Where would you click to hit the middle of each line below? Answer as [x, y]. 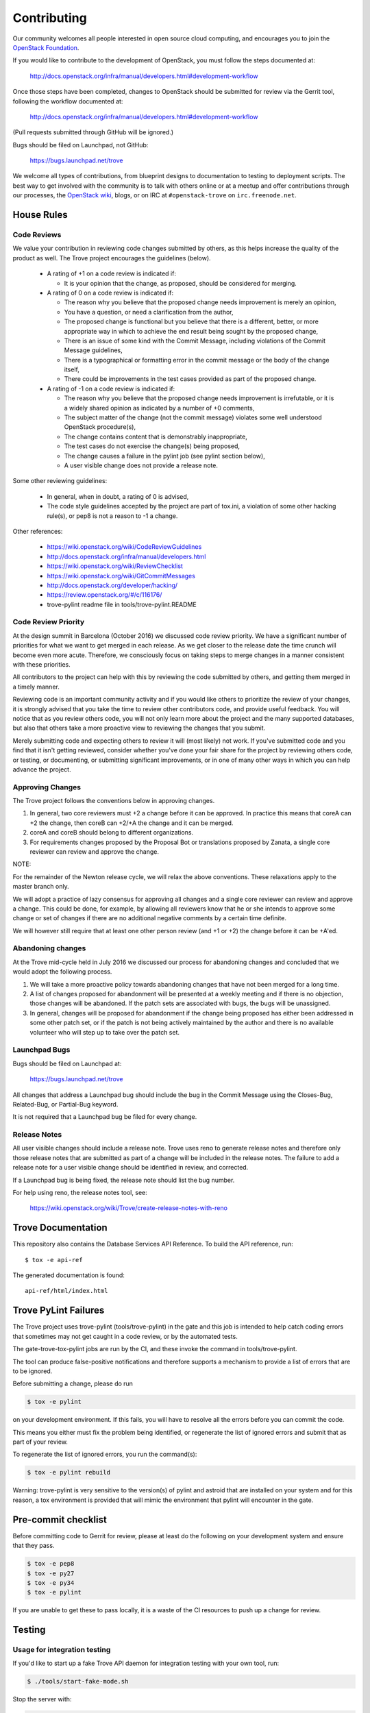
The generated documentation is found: [69, 1275]
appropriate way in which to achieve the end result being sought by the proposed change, [191, 331]
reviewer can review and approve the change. [95, 851]
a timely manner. [36, 687]
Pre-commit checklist [60, 1519]
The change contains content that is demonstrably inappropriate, [156, 436]
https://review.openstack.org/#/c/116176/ [104, 595]
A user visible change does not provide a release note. [141, 465]
